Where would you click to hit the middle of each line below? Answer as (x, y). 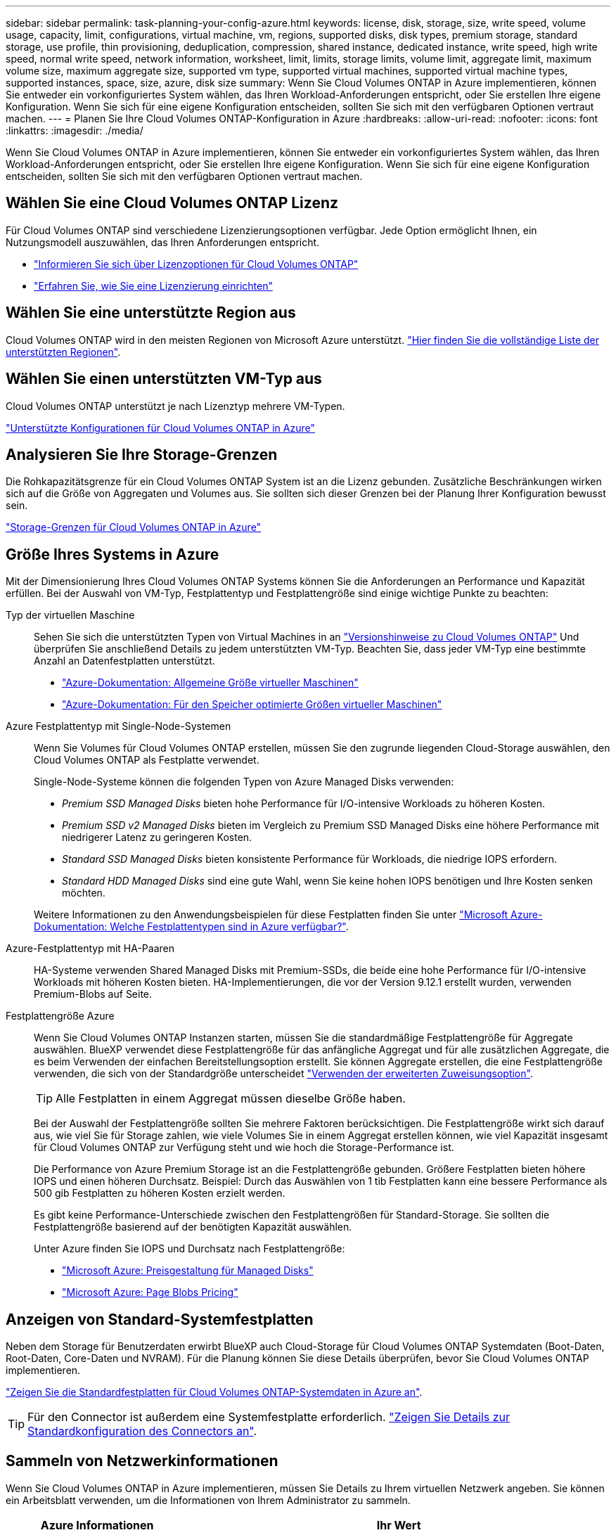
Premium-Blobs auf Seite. (93, 994)
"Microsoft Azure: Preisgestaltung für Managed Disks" (188, 1271)
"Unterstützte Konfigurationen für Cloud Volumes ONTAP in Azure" (160, 428)
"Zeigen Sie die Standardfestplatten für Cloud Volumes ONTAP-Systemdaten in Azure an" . (214, 1392)
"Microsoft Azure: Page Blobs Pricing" (150, 1292)
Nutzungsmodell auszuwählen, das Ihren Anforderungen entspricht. (163, 242)
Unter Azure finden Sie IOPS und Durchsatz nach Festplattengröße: (190, 1249)
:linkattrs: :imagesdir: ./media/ (75, 130)
